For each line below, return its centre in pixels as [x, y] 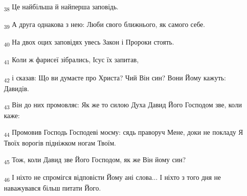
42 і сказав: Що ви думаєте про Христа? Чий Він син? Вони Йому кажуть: [115, 78]
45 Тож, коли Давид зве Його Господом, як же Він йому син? [95, 160]
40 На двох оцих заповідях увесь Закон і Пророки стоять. [89, 43]
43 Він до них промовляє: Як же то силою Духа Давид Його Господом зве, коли [123, 105]
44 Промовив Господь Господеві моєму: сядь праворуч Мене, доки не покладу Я [123, 132]
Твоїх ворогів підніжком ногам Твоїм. [60, 143]
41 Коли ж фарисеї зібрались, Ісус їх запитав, [71, 60]
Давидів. [17, 88]
